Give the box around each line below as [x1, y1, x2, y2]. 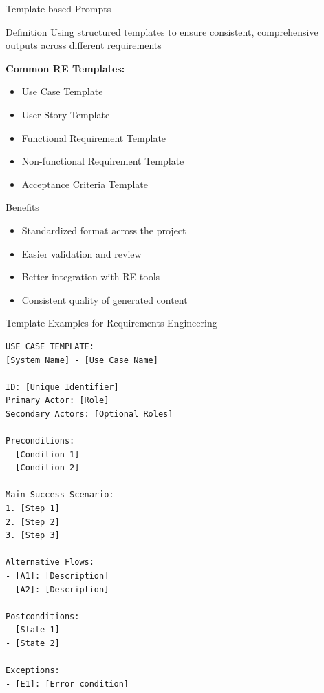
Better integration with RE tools [21, 269, 160, 284]
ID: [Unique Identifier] [6, 382, 119, 392]
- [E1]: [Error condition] [6, 679, 129, 689]
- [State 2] [6, 638, 60, 648]
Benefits [6, 200, 39, 214]
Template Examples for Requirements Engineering [6, 316, 217, 330]
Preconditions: [6, 436, 75, 446]
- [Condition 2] [6, 463, 80, 473]
